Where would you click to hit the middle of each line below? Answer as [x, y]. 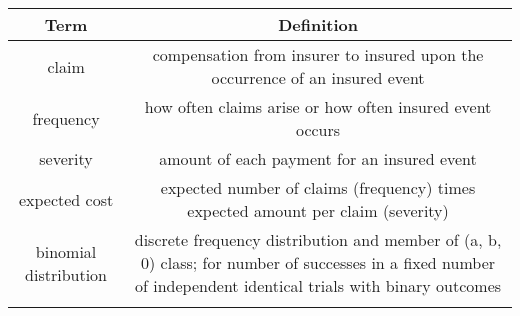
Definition [318, 24]
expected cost [66, 199]
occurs [318, 129]
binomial [66, 251]
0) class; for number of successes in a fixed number [318, 262]
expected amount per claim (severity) [318, 210]
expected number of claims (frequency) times [318, 187]
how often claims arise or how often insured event [318, 106]
